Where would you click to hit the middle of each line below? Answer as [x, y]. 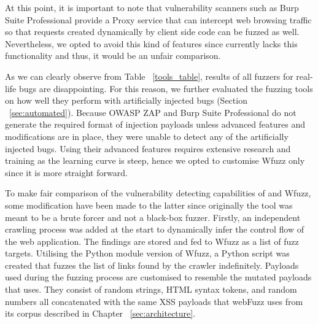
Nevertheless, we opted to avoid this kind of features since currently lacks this [151, 43]
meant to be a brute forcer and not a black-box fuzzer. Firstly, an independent [153, 217]
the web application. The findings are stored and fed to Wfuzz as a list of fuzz [152, 241]
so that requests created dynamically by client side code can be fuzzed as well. [152, 32]
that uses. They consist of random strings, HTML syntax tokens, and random [151, 289]
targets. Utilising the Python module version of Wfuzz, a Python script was [147, 253]
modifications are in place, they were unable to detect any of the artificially [147, 136]
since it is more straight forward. [66, 172]
